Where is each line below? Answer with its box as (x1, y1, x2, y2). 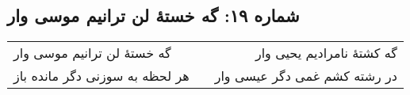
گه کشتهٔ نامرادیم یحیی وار (255, 44, 397, 63)
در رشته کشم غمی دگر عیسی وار (214, 66, 397, 85)
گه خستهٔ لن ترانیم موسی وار (13, 44, 171, 63)
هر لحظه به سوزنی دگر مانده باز (13, 66, 190, 85)
